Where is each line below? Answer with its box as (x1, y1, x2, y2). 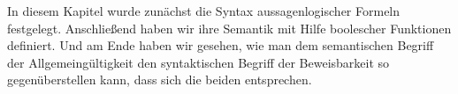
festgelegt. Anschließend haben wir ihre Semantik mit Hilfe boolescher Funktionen (7, 18, 452, 37)
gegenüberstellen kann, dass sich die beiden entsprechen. (7, 70, 312, 89)
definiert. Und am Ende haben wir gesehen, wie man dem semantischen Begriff (7, 36, 434, 54)
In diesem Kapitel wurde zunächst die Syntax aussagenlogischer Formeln (7, 2, 401, 19)
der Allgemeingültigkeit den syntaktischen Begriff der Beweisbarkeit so (7, 53, 390, 71)
